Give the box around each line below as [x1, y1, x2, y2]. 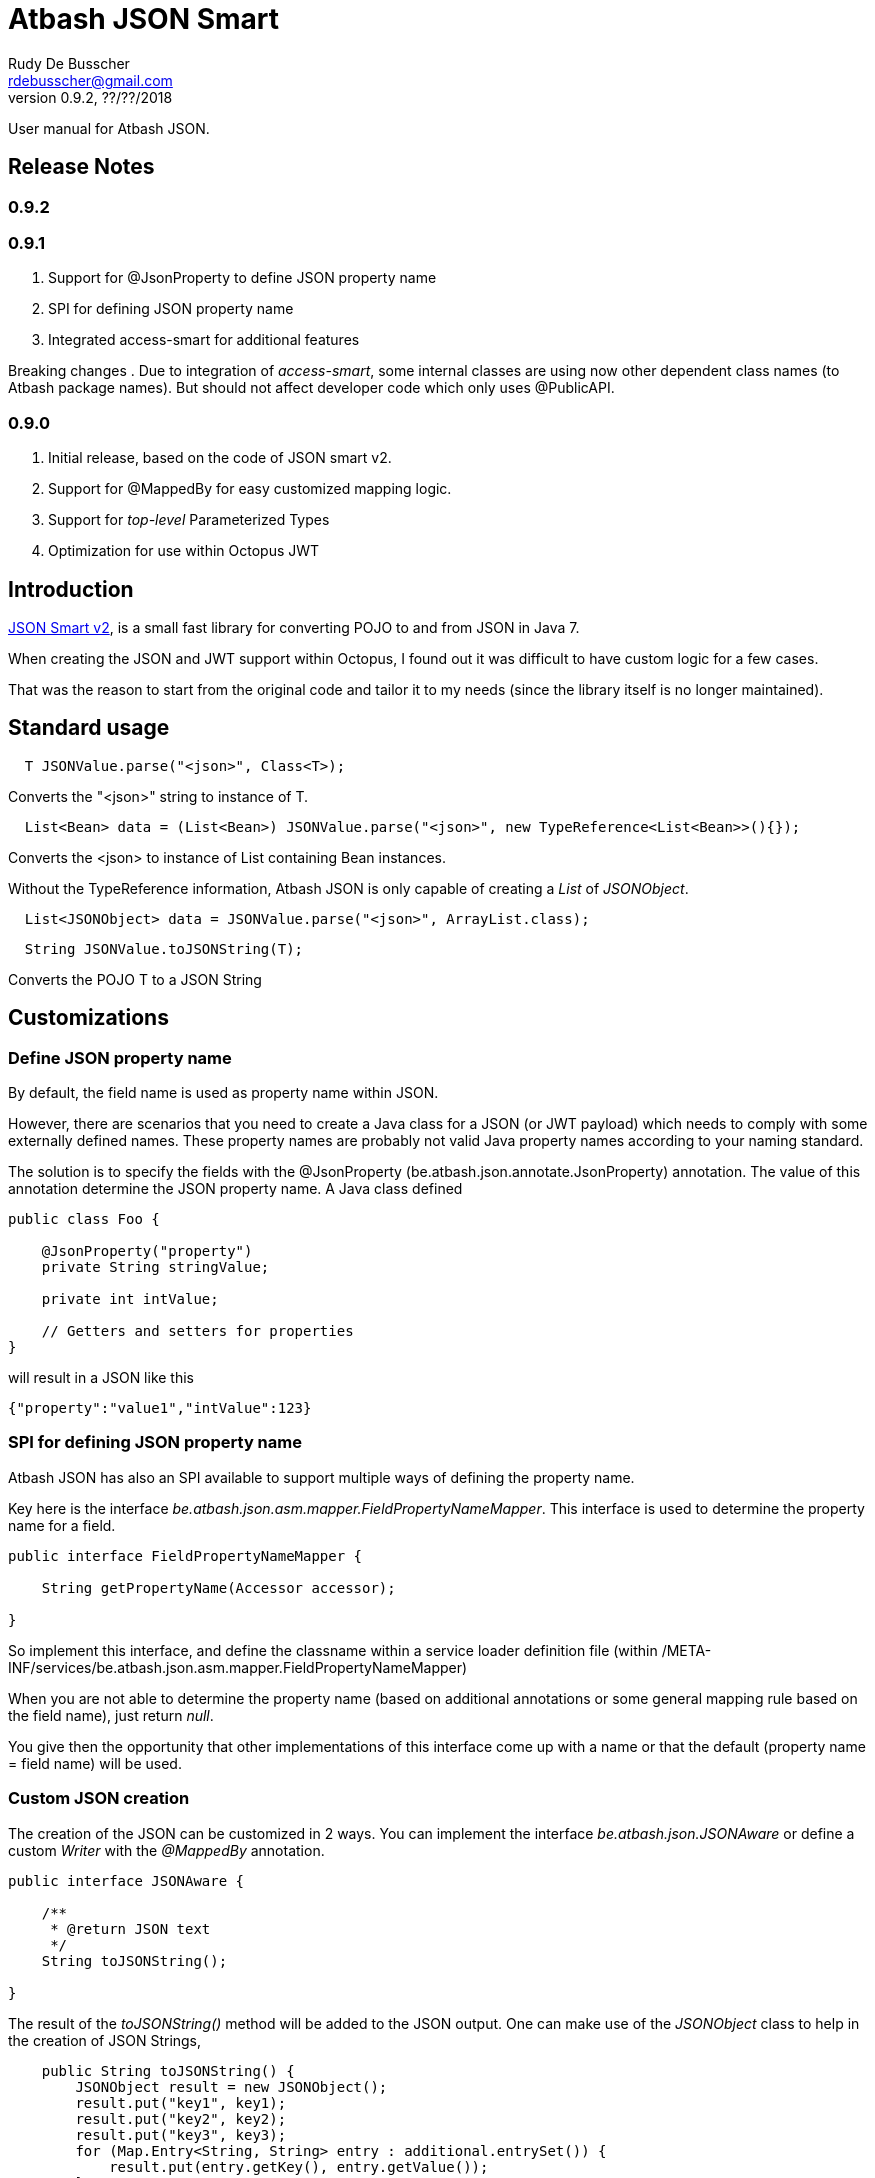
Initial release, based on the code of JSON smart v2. [48, 449, 392, 467]
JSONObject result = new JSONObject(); [75, 2078, 388, 2095]
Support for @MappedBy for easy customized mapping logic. [48, 480, 452, 498]
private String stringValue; [41, 1259, 270, 1275]
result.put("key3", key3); [75, 2126, 287, 2143]
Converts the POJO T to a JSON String [8, 970, 262, 988]
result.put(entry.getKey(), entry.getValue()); [109, 2158, 489, 2175]
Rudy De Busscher [8, 54, 130, 72]
